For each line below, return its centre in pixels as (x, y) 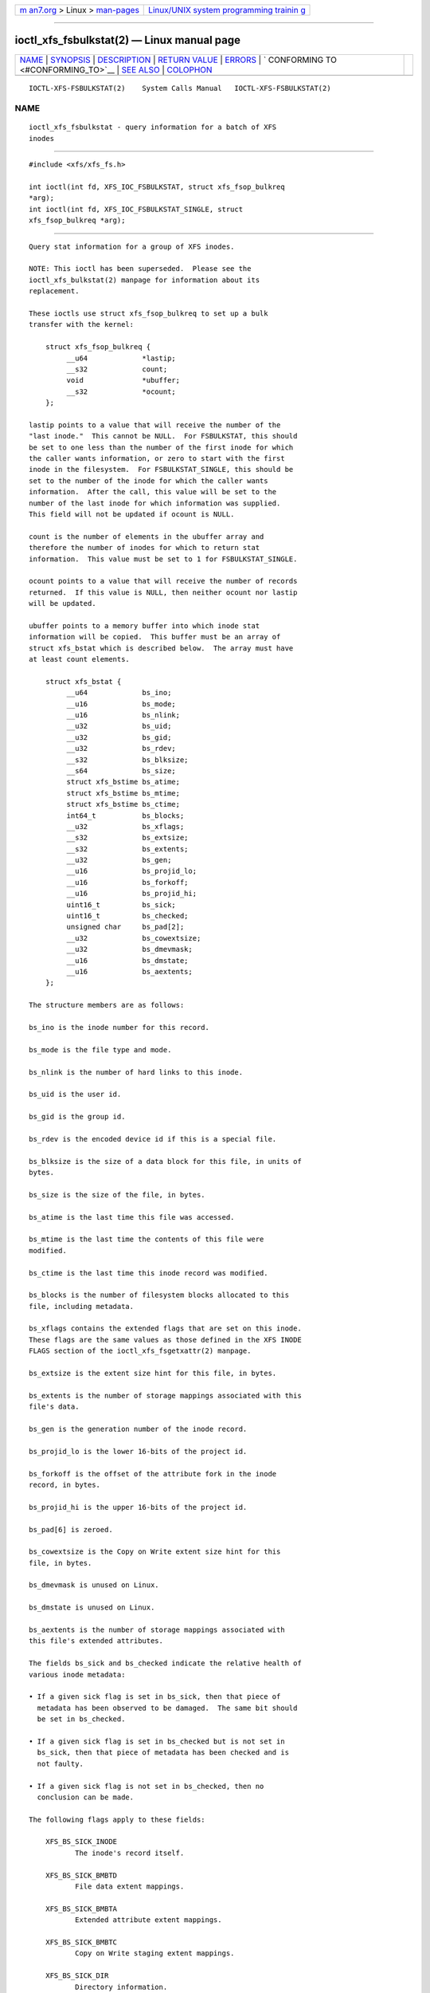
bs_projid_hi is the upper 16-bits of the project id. (138, 1507)
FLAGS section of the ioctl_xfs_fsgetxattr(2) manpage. (140, 1351)
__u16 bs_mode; (121, 704)
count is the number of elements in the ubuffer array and (147, 537)
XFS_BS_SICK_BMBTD (81, 1875)
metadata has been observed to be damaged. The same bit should (167, 1708)
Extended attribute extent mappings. (148, 1920)
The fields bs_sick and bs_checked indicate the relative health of (165, 1663)
